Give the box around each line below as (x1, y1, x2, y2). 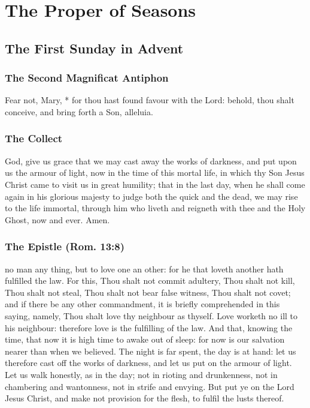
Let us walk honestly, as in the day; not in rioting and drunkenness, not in (5, 368, 278, 380)
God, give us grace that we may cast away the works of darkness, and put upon (5, 154, 297, 167)
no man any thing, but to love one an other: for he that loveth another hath (5, 262, 284, 275)
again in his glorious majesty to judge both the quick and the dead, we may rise (5, 190, 298, 202)
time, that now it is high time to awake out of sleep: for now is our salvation (5, 333, 285, 346)
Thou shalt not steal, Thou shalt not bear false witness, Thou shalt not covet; (5, 286, 291, 298)
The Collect (5, 131, 63, 146)
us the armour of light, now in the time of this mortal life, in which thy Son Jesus (5, 166, 305, 179)
